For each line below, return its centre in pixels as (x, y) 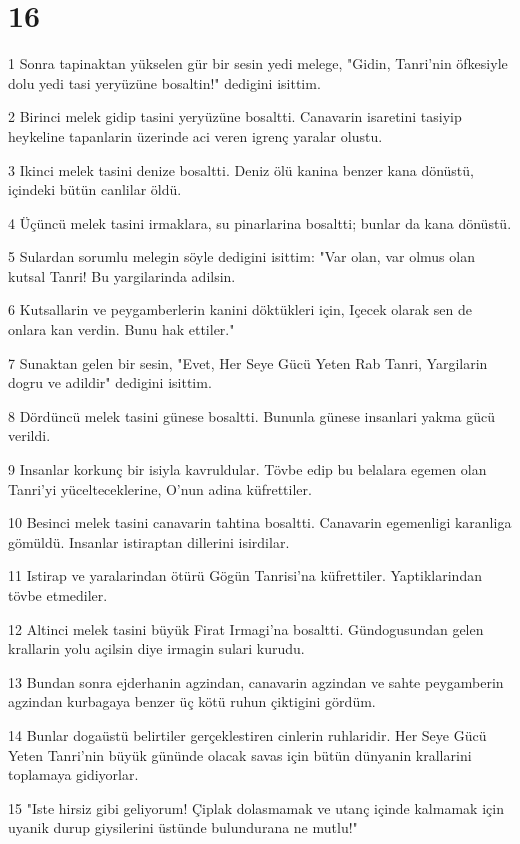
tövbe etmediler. (58, 595)
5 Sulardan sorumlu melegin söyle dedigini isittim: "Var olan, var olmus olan (241, 256)
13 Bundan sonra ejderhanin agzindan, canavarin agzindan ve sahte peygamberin (256, 681)
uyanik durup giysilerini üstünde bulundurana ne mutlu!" (183, 827)
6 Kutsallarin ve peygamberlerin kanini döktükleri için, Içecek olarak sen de (240, 309)
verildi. (29, 435)
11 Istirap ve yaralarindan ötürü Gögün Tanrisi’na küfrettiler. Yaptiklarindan (245, 575)
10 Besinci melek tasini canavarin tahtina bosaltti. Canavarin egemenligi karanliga (260, 522)
